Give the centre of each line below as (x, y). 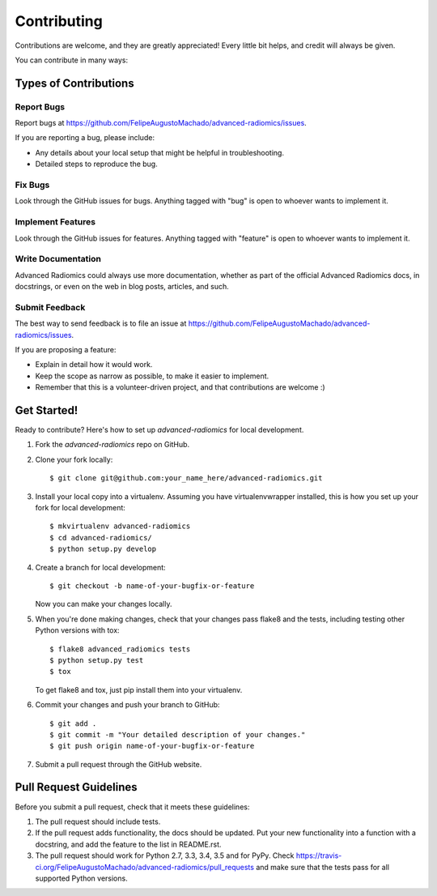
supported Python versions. (82, 878)
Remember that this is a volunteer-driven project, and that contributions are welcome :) (180, 387)
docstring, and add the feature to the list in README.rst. (128, 844)
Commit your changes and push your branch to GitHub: (127, 705)
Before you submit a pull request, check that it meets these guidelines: (132, 807)
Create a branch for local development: (100, 567)
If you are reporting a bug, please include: (85, 138)
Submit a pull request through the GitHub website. (119, 764)
